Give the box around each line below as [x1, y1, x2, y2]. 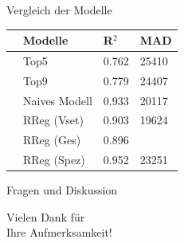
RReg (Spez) [23, 151, 85, 168]
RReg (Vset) [23, 112, 84, 128]
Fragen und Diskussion [6, 182, 118, 198]
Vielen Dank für [6, 208, 85, 225]
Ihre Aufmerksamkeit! [6, 224, 112, 241]
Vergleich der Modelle [6, 2, 112, 18]
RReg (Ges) [23, 131, 81, 148]
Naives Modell [23, 92, 92, 108]
